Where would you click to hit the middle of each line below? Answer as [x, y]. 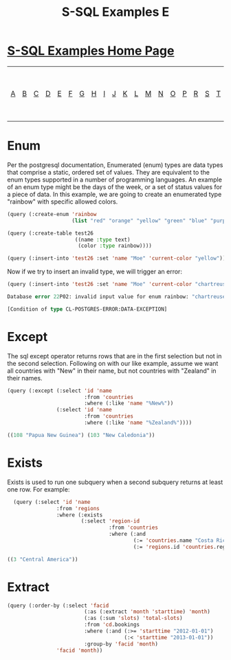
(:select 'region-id [110, 521]
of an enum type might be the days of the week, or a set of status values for [114, 186]
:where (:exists [79, 515]
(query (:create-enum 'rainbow [52, 214]
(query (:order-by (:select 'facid [58, 605]
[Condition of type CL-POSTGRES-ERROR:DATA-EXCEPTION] [87, 309]
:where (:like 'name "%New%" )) [129, 404]
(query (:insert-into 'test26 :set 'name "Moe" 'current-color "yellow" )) [117, 259]
